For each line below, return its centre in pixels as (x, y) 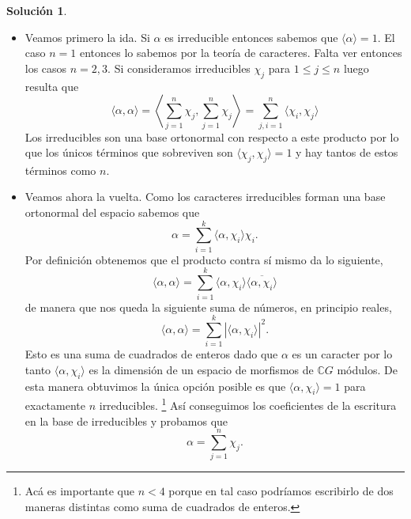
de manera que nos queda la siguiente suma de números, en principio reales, (208, 307)
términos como (60, 170)
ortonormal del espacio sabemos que (112, 212)
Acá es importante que (79, 491)
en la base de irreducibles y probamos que (126, 421)
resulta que (52, 86)
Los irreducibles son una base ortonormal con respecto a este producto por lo (212, 136)
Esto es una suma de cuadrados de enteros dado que (151, 354)
